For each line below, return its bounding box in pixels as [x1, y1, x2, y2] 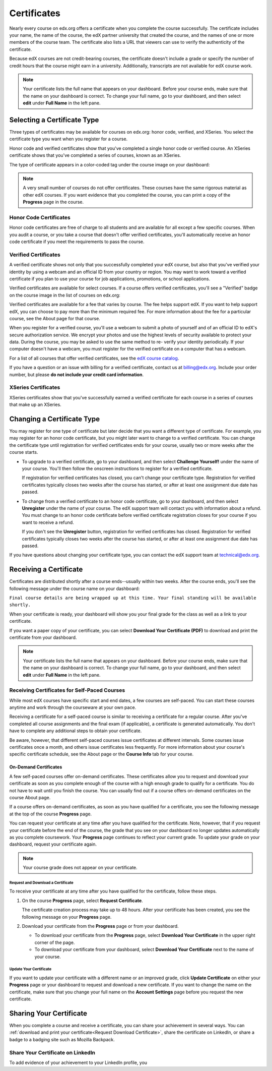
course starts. [9, 449, 38, 455]
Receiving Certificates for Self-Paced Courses [9, 687, 125, 694]
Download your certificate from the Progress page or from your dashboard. [22, 923, 179, 929]
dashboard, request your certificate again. [9, 841, 97, 847]
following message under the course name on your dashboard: [9, 585, 140, 591]
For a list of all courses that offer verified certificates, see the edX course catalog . [9, 355, 179, 361]
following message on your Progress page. [22, 914, 112, 920]
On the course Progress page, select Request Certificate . [22, 898, 143, 904]
